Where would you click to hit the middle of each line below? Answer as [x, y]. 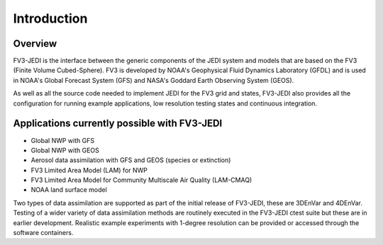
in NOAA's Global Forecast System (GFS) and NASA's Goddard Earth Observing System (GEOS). [154, 80]
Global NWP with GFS [63, 140]
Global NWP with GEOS [65, 150]
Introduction [50, 18]
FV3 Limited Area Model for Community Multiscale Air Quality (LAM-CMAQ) [141, 180]
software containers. [43, 233]
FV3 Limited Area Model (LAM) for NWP [89, 170]
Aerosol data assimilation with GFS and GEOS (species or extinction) [131, 160]
